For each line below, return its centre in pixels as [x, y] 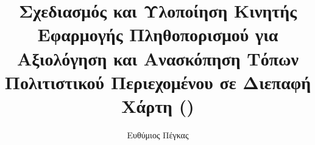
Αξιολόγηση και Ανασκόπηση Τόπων [158, 58]
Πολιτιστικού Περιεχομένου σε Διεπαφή [158, 82]
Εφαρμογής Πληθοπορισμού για [158, 34]
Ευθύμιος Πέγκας [158, 134]
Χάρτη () [158, 105]
